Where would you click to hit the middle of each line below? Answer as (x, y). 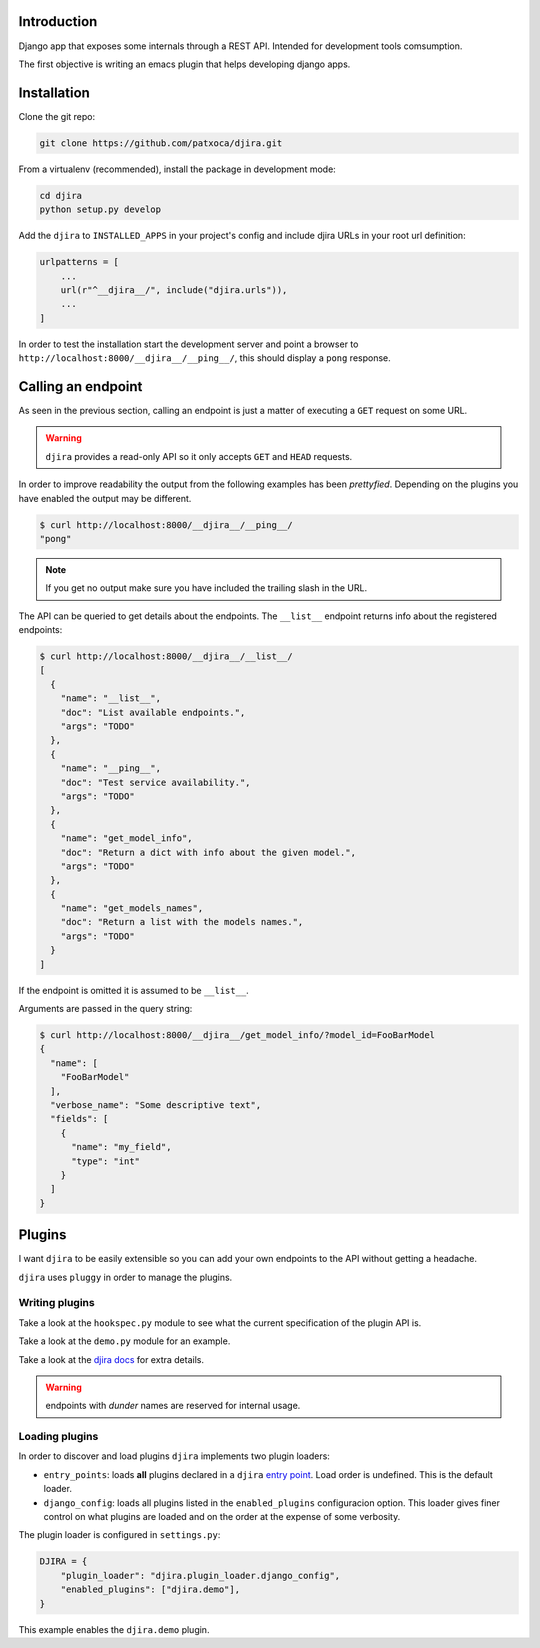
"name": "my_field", (121, 1147)
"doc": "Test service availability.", (155, 782)
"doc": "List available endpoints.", (153, 712)
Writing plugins (56, 1303)
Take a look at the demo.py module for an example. (124, 1341)
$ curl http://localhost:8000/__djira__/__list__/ (166, 656)
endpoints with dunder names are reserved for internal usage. (173, 1406)
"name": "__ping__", (111, 768)
